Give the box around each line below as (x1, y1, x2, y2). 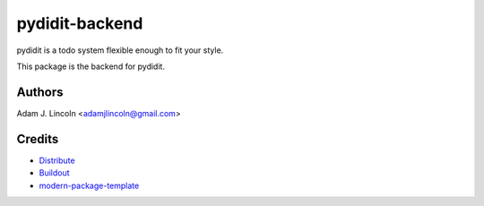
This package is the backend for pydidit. (16, 61, 166, 72)
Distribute (39, 155, 75, 166)
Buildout (39, 167, 71, 178)
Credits (16, 131, 59, 147)
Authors (16, 84, 64, 99)
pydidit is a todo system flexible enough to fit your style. (16, 45, 224, 56)
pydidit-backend (16, 13, 143, 33)
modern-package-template (39, 180, 140, 191)
